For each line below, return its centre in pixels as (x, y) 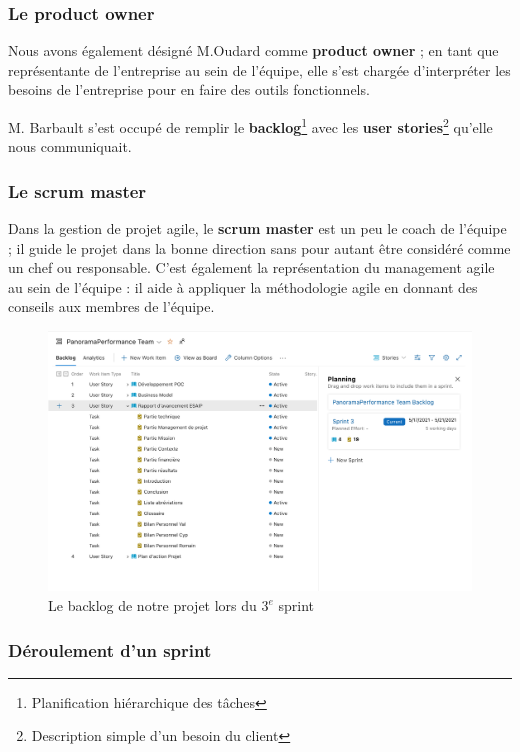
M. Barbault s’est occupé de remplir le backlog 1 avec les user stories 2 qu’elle (250, 125)
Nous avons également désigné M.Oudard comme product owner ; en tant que (253, 50)
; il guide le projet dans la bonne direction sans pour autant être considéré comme (259, 247)
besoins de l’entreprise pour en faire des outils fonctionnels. (189, 89)
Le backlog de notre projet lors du (152, 605)
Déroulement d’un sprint (110, 649)
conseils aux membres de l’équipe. (111, 306)
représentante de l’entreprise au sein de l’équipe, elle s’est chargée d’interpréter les (259, 69)
